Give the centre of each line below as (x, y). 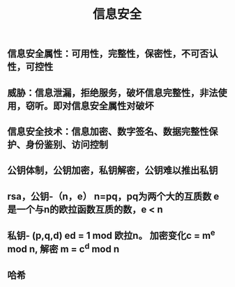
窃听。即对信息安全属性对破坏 (90, 106)
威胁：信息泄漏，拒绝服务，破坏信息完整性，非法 (113, 92)
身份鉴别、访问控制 (67, 145)
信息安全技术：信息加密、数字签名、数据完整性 (108, 131)
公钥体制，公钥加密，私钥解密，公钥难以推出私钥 (113, 170)
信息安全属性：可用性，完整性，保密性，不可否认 (113, 54)
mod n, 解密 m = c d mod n (63, 248)
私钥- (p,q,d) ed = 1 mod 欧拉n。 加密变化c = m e (111, 235)
